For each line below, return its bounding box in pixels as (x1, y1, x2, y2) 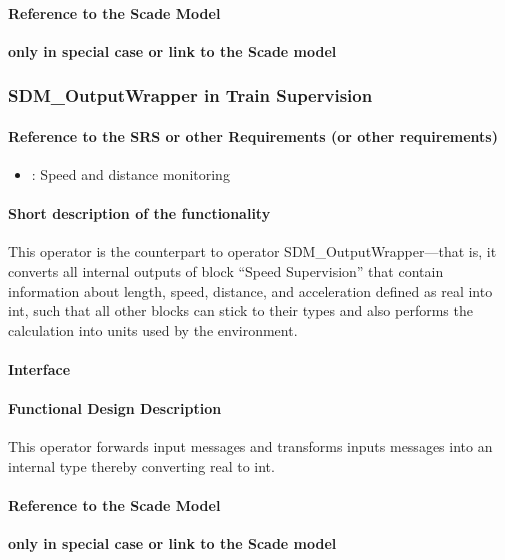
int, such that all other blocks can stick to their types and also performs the (8, 300, 473, 321)
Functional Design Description (8, 398, 222, 419)
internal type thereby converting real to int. (8, 455, 275, 476)
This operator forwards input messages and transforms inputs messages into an (8, 436, 493, 457)
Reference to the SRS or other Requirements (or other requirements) (8, 125, 498, 146)
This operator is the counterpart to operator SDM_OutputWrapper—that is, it (8, 241, 497, 262)
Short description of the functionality (8, 203, 271, 224)
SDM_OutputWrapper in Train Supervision (8, 83, 373, 108)
